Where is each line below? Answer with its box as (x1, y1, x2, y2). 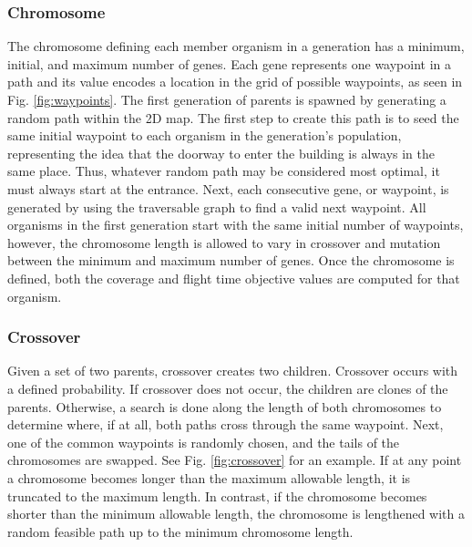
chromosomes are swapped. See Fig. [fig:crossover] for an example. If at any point (7, 450, 462, 470)
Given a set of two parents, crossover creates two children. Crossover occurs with (7, 361, 458, 380)
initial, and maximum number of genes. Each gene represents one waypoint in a (7, 54, 452, 73)
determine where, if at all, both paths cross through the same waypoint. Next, (7, 415, 444, 434)
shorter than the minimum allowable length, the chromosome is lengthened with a (7, 504, 465, 523)
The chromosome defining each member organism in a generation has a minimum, (7, 36, 465, 56)
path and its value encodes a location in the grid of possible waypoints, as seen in (7, 72, 463, 91)
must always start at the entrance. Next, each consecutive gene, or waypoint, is (7, 179, 449, 198)
